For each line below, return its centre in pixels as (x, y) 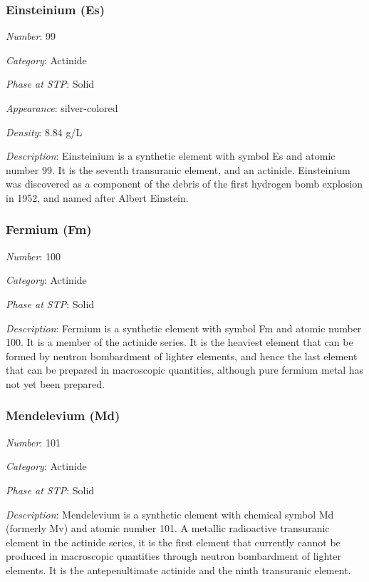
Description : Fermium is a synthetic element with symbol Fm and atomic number (184, 328)
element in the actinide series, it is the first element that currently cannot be (173, 542)
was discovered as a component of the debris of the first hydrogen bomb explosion (184, 184)
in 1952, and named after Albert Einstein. (97, 197)
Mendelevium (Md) (63, 415)
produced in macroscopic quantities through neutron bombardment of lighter (174, 556)
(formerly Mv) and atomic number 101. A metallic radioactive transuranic (168, 528)
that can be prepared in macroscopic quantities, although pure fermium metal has (185, 370)
